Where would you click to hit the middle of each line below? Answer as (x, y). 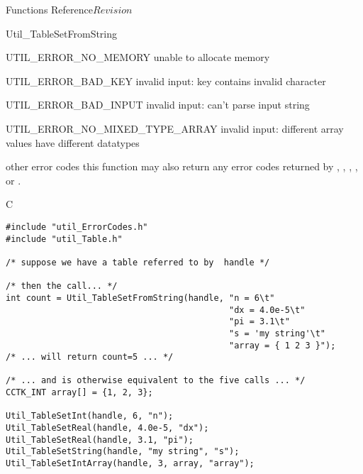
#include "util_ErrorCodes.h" (77, 227)
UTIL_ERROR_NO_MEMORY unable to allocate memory (138, 57)
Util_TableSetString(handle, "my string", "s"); (123, 452)
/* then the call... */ (62, 286)
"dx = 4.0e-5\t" (267, 310)
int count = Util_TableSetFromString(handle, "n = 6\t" (140, 298)
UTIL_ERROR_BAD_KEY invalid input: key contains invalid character (166, 81)
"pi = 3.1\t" (259, 322)
